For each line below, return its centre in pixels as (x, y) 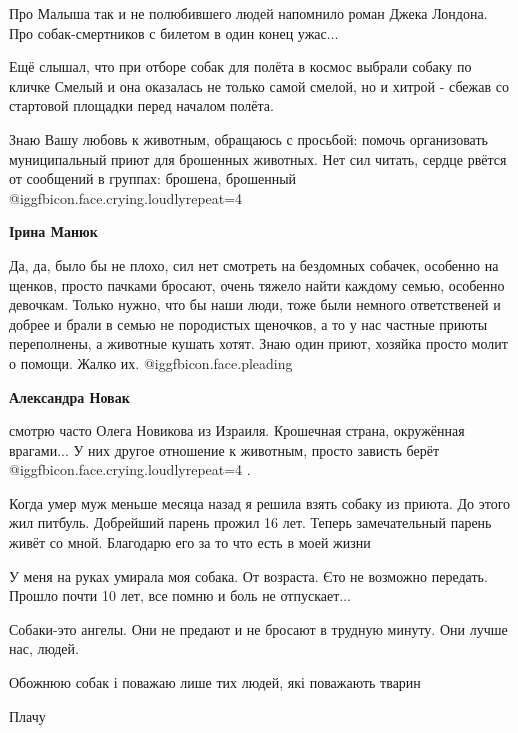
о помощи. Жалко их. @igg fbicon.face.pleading (151, 362)
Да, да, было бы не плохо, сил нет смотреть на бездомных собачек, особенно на (254, 264)
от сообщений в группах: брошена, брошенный (153, 178)
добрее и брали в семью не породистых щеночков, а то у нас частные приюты (248, 323)
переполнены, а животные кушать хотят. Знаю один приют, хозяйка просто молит (258, 343)
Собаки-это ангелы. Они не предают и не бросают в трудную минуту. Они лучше (258, 628)
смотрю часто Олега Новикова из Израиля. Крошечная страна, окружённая (237, 430)
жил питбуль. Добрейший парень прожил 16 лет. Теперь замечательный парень (250, 522)
